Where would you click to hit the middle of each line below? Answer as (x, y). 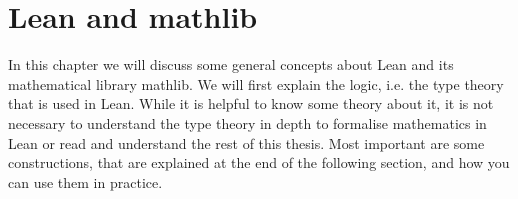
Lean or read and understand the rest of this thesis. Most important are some (246, 142)
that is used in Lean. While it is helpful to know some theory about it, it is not (251, 103)
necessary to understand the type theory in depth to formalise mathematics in (247, 122)
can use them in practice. (85, 181)
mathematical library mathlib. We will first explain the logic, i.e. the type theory (256, 83)
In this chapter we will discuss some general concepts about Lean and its (231, 64)
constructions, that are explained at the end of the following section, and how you (259, 162)
